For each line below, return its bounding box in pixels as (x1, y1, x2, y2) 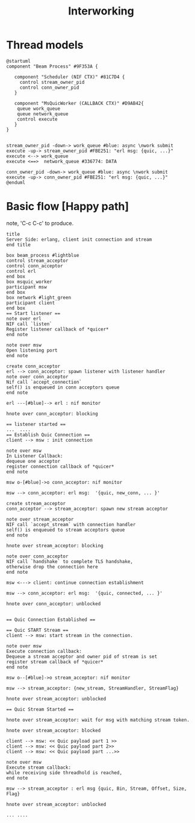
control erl (6, 268, 36, 274)
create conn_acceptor (6, 363, 61, 369)
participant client (6, 300, 55, 306)
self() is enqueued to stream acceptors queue (6, 527, 125, 533)
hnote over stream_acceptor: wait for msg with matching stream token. (6, 717, 190, 723)
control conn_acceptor (6, 262, 63, 269)
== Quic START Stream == (6, 627, 69, 633)
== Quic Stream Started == (6, 706, 74, 713)
